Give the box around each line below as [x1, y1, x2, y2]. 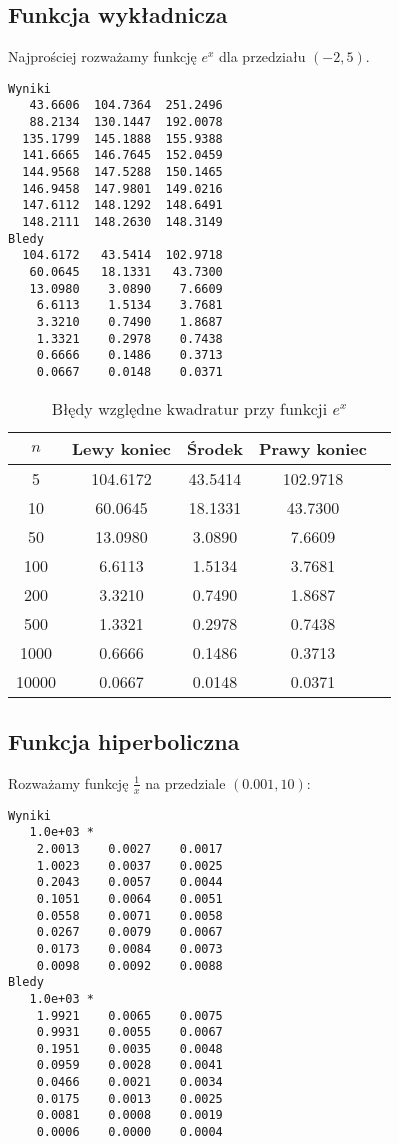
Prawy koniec [258, 436, 367, 460]
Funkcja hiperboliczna [8, 726, 240, 756]
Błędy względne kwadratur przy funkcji [51, 396, 328, 420]
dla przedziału [219, 46, 306, 67]
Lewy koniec [72, 436, 171, 460]
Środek [187, 436, 243, 460]
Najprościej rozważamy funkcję [8, 46, 197, 67]
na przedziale [145, 772, 226, 793]
